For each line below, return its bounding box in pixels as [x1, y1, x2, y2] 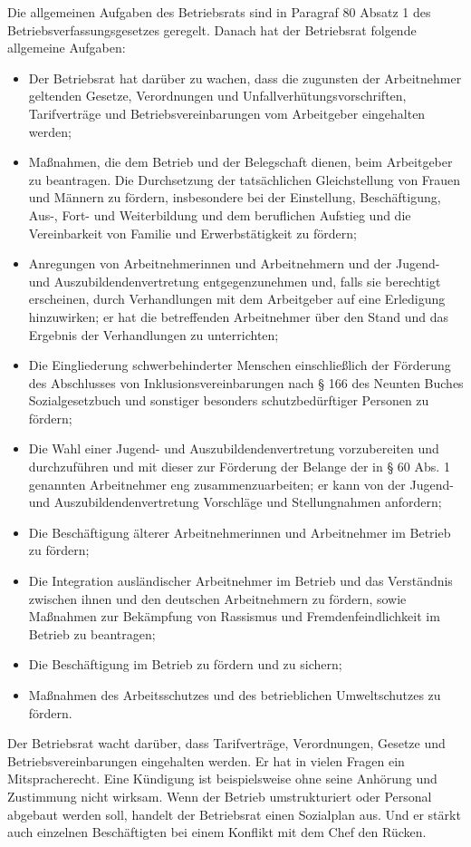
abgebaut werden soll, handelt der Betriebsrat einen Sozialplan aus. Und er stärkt [7, 804, 461, 823]
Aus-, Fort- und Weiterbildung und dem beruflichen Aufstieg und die [28, 205, 411, 224]
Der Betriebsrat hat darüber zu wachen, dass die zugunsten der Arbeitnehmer [28, 68, 462, 87]
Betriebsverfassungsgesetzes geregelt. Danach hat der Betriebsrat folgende [7, 20, 417, 39]
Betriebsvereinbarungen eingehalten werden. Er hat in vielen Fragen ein [7, 751, 405, 770]
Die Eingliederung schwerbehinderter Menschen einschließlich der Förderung [28, 355, 451, 375]
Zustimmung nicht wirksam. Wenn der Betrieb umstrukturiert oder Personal [7, 786, 432, 805]
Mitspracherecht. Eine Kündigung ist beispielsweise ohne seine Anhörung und [7, 769, 437, 788]
